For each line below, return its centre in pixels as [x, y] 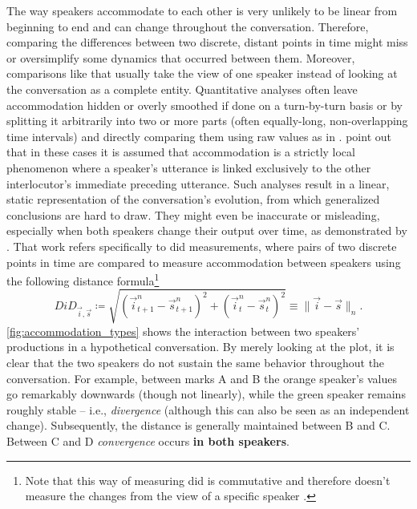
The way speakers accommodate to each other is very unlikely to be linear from [202, 10]
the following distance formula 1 [83, 279]
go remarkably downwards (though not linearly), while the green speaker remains [206, 394]
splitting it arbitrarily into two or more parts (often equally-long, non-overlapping [207, 121]
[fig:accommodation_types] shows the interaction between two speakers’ [183, 331]
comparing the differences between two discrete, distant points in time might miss [207, 42]
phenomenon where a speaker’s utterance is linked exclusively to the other [189, 167]
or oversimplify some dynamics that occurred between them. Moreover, [181, 57]
